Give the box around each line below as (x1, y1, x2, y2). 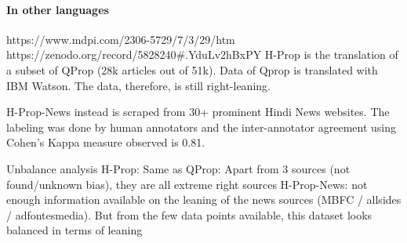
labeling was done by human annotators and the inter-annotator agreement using (6, 118, 397, 135)
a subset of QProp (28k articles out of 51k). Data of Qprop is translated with (6, 61, 378, 78)
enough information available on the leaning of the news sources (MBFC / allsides (6, 191, 402, 208)
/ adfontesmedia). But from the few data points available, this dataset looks (6, 206, 372, 223)
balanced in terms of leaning (6, 222, 143, 238)
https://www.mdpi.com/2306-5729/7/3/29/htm (6, 31, 235, 47)
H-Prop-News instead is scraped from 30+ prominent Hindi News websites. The (6, 103, 390, 120)
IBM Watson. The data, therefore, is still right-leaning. (6, 77, 271, 93)
